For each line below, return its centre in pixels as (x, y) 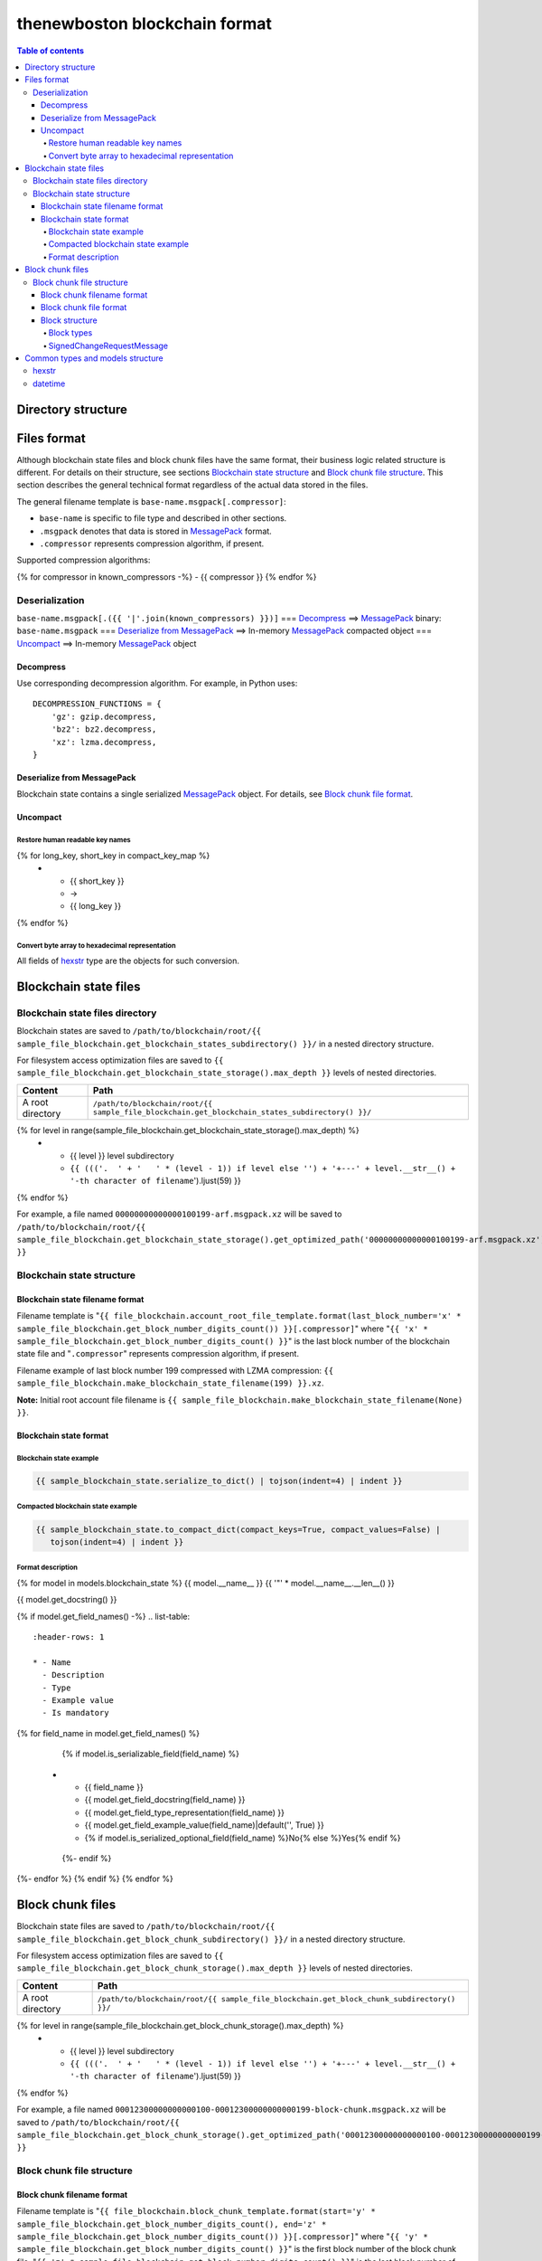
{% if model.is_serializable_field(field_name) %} (150, 1754)
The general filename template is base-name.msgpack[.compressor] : (151, 501)
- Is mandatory (75, 1713)
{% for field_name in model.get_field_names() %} (108, 1733)
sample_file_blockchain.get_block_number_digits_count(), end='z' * (172, 2224)
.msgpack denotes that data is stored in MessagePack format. (156, 531)
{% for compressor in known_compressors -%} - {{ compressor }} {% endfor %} (167, 577)
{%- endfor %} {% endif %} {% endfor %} (95, 1879)
